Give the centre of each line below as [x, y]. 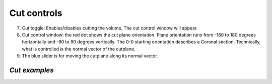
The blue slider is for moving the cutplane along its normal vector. [90, 56]
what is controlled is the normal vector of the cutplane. [79, 49]
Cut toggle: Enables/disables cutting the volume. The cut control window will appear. [110, 28]
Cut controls [36, 13]
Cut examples [31, 70]
